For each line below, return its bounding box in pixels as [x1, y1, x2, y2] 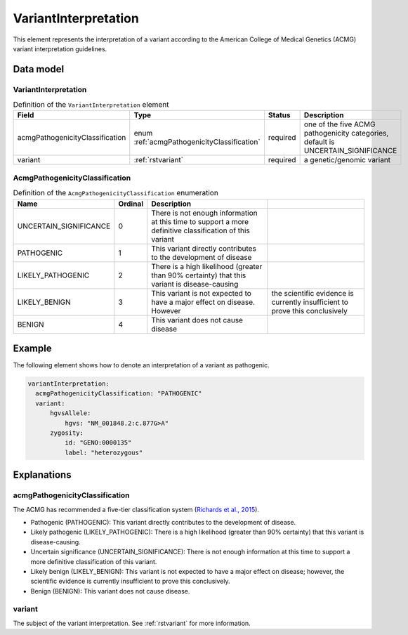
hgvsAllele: [50, 410, 91, 417]
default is [303, 137, 335, 147]
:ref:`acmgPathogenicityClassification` [133, 137, 261, 147]
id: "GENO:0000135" [64, 439, 132, 447]
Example [13, 343, 52, 355]
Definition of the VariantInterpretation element [13, 100, 169, 110]
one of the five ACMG [303, 119, 376, 129]
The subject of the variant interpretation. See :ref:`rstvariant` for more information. [13, 619, 251, 627]
